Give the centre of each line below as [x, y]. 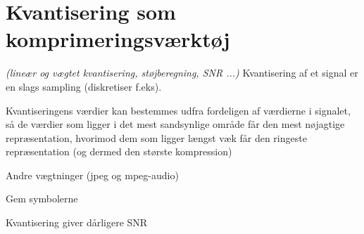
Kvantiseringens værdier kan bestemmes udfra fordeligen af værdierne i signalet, [178, 110]
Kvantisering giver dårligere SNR [77, 222]
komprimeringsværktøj [118, 39]
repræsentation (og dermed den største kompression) [119, 151]
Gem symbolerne [42, 199]
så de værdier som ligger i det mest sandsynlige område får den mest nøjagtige [175, 124]
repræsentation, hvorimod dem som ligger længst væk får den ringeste [156, 137]
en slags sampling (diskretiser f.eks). [84, 86]
